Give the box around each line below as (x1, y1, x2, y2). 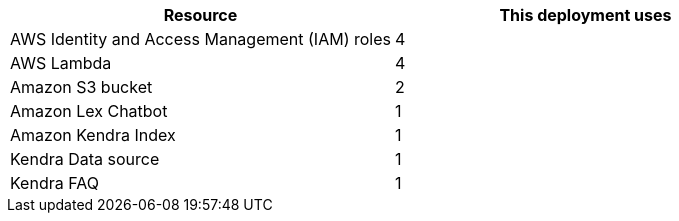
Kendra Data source (10, 149, 160, 169)
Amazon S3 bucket (10, 77, 153, 97)
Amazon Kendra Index (10, 125, 176, 145)
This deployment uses (499, 5, 672, 25)
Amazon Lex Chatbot (10, 101, 168, 121)
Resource (163, 5, 238, 25)
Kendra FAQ (10, 173, 99, 193)
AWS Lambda (10, 53, 112, 73)
